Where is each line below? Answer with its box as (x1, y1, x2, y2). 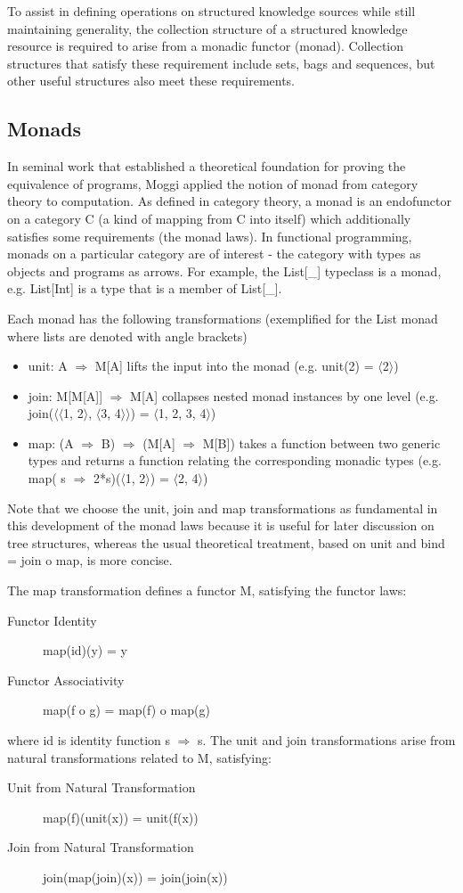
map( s (28, 469, 66, 487)
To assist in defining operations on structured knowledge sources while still (7, 2, 416, 20)
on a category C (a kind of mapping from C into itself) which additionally (7, 209, 411, 227)
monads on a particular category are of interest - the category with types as (7, 244, 421, 263)
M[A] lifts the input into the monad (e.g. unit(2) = (94, 356, 374, 375)
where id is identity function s (7, 731, 170, 750)
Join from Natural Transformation (7, 838, 194, 856)
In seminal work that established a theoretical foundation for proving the (7, 157, 406, 176)
